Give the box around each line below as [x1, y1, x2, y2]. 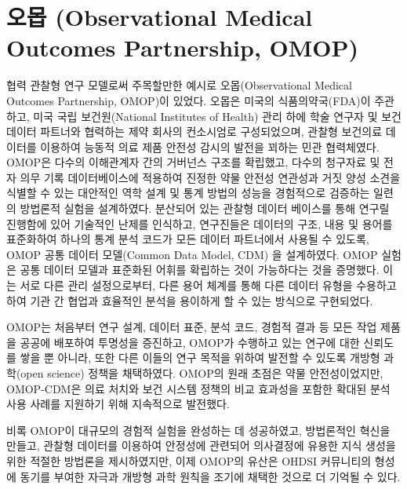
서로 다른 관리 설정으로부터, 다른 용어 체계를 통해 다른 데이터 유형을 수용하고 [20, 277, 397, 294]
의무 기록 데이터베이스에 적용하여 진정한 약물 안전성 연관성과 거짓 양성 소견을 [20, 169, 401, 185]
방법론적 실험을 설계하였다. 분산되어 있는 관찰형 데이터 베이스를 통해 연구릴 [20, 200, 390, 217]
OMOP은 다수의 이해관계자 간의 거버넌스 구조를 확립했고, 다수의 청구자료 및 [6, 154, 380, 170]
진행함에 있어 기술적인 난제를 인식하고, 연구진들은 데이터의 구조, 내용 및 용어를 [6, 215, 393, 232]
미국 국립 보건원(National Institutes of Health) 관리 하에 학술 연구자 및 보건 [33, 108, 402, 124]
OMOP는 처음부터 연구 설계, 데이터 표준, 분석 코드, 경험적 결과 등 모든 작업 [6, 319, 377, 335]
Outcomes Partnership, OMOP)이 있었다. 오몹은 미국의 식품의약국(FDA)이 [6, 92, 371, 108]
